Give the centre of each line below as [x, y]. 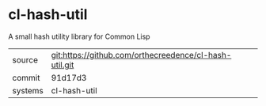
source [25, 59]
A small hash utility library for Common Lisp [79, 36]
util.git [63, 65]
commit [26, 78]
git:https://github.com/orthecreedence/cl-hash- [141, 55]
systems [28, 90]
